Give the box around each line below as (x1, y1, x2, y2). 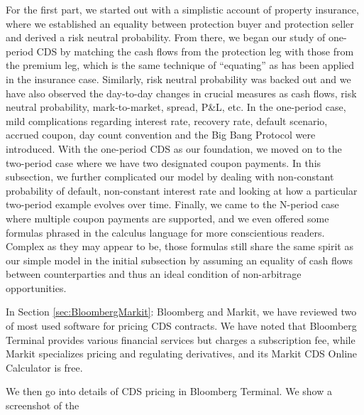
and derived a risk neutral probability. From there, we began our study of (6, 30, 326, 45)
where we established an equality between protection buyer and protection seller (6, 16, 354, 31)
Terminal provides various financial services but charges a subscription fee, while (6, 332, 355, 347)
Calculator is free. (6, 360, 83, 374)
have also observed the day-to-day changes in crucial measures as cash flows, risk (6, 85, 357, 100)
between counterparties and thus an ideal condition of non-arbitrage (6, 266, 302, 281)
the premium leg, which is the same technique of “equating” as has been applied (6, 58, 355, 72)
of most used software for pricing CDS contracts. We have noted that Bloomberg (6, 318, 357, 333)
